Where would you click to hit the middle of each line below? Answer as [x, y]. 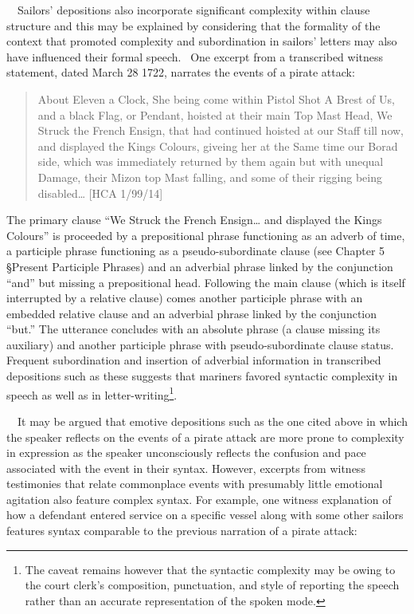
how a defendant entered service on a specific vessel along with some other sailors [205, 515]
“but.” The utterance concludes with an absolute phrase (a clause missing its [193, 329]
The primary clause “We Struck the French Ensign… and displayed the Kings [194, 220]
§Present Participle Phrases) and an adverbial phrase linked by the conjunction [200, 266]
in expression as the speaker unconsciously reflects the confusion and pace [186, 453]
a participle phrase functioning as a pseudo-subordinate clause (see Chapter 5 [196, 251]
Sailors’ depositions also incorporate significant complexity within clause [193, 10]
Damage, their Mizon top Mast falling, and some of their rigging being [210, 177]
